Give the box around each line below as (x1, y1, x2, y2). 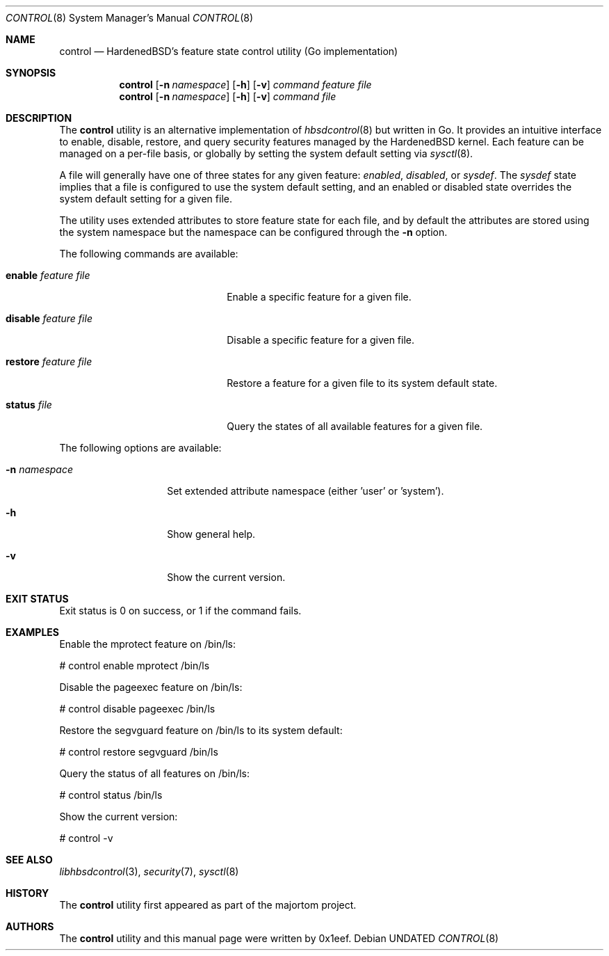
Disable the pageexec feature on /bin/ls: (59, 681, 243, 693)
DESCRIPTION (6, 112, 72, 124)
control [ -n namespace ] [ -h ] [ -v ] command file (119, 90, 336, 102)
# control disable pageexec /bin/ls (59, 703, 216, 715)
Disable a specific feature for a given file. (227, 334, 415, 346)
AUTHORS (6, 921, 54, 932)
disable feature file (6, 312, 92, 324)
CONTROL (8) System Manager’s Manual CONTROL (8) (6, 12, 254, 24)
